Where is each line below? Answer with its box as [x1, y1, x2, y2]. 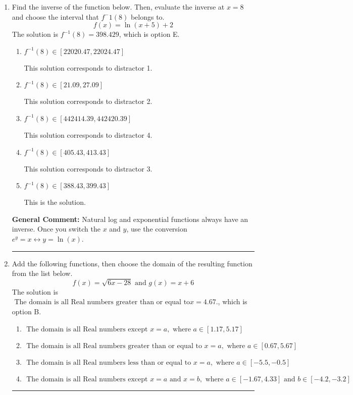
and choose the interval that [12, 11, 99, 22]
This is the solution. [24, 197, 86, 207]
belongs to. [130, 11, 165, 22]
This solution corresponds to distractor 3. [24, 163, 153, 174]
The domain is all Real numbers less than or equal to [26, 359, 191, 366]
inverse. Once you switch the [12, 223, 100, 234]
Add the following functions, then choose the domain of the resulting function [12, 258, 253, 268]
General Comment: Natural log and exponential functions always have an [12, 213, 248, 224]
